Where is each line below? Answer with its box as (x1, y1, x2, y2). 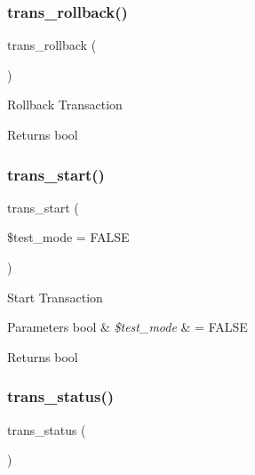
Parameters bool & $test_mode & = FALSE (7, 318, 248, 336)
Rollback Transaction (7, 95, 123, 114)
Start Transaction (7, 287, 103, 306)
